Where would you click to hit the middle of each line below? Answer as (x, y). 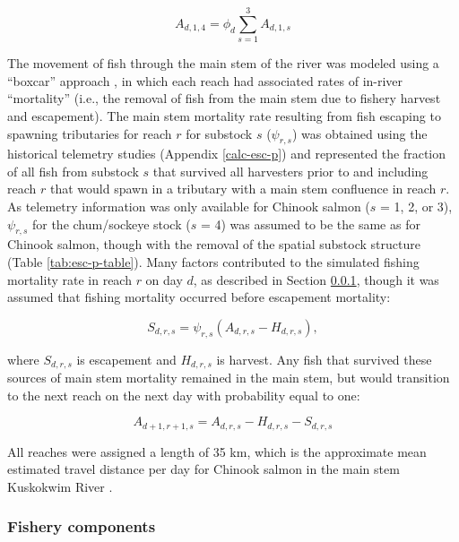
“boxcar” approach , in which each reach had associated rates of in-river (205, 80)
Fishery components (82, 526)
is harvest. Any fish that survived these (324, 359)
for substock (219, 133)
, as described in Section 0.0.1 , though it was (316, 279)
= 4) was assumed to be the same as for (310, 224)
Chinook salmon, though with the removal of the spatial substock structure (214, 244)
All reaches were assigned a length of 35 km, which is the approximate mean (217, 451)
